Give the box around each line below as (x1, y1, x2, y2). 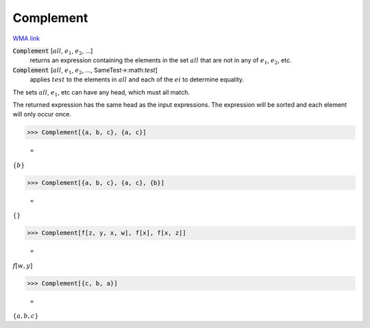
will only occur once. (12, 110, 72, 118)
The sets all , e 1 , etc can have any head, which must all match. (12, 88, 190, 98)
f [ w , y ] (12, 262, 33, 270)
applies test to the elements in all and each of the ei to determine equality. (29, 75, 245, 84)
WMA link (12, 34, 40, 42)
